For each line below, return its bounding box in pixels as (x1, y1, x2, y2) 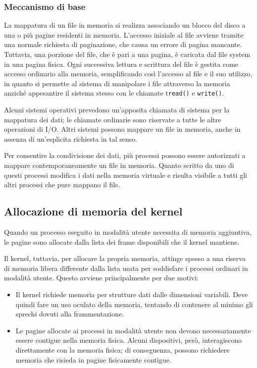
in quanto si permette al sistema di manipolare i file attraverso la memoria (4, 78, 230, 88)
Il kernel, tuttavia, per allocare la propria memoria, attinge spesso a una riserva (4, 253, 246, 263)
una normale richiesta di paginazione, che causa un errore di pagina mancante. (4, 39, 242, 50)
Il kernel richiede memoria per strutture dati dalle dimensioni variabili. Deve (15, 289, 248, 299)
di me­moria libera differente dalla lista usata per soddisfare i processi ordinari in (4, 263, 248, 273)
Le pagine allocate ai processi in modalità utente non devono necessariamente (15, 325, 251, 335)
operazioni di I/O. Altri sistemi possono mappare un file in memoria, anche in (4, 124, 241, 134)
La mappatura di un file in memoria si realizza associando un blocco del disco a (4, 20, 246, 30)
